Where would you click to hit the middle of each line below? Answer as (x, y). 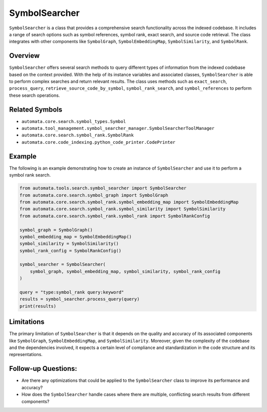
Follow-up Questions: (43, 369)
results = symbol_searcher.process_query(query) (80, 299)
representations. (26, 354)
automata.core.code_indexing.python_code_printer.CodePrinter (98, 142)
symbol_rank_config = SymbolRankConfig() (70, 251)
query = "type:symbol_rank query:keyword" (72, 292)
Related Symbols (36, 109)
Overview (24, 56)
